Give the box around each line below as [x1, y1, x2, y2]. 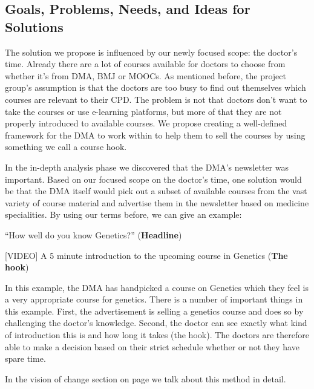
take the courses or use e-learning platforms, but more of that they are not [5, 105, 282, 117]
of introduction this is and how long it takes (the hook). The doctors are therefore [5, 329, 309, 341]
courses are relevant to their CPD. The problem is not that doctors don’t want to [5, 93, 307, 105]
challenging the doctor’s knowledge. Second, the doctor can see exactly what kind [5, 316, 307, 329]
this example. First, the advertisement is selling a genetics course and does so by [5, 304, 304, 317]
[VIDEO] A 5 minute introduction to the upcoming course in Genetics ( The [5, 249, 288, 261]
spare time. [5, 352, 46, 365]
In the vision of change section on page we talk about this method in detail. [5, 372, 286, 385]
